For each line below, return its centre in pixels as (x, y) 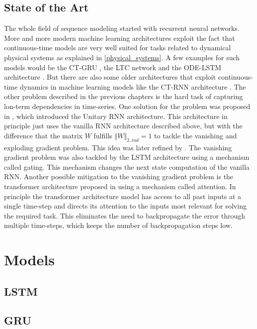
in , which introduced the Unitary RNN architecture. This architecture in (116, 116)
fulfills (103, 135)
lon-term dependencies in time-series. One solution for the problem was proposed (127, 106)
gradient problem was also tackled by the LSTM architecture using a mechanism (127, 157)
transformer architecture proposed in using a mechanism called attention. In (120, 186)
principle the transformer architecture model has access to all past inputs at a (123, 196)
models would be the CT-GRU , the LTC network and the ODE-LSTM (113, 67)
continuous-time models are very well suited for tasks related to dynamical (118, 48)
